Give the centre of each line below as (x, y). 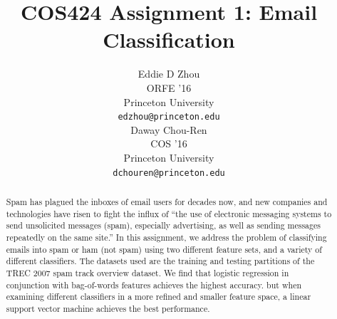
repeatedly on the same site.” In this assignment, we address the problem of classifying (166, 237)
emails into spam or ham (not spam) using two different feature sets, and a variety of (164, 249)
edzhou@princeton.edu (169, 117)
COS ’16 (169, 143)
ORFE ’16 (169, 87)
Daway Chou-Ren (169, 129)
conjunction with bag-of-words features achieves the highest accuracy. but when (154, 284)
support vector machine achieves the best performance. (108, 308)
